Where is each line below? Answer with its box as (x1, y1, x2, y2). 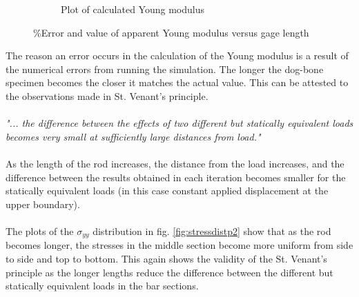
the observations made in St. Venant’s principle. (6, 88, 208, 103)
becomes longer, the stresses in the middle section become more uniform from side (6, 238, 353, 252)
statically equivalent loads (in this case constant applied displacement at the (6, 183, 329, 198)
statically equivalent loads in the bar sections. (6, 278, 199, 293)
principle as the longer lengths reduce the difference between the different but (6, 265, 333, 279)
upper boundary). (6, 196, 80, 211)
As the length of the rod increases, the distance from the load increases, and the (6, 156, 345, 170)
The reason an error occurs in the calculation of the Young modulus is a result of (6, 48, 349, 63)
